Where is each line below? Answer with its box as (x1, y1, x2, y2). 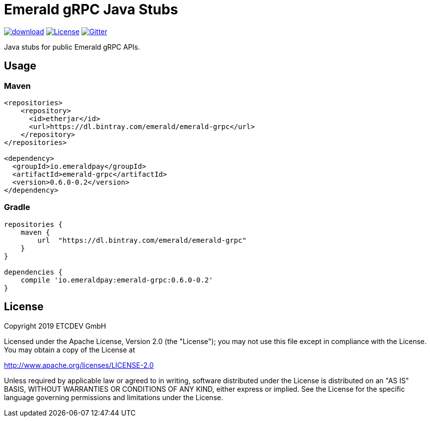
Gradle (4, 202, 30, 212)
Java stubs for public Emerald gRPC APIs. (4, 42, 140, 51)
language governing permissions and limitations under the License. (4, 393, 223, 402)
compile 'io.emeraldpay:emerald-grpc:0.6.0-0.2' (20, 276, 213, 284)
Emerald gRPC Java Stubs (4, 1, 178, 18)
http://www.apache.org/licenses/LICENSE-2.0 (4, 360, 154, 369)
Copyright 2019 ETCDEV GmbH (4, 321, 106, 330)
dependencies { (4, 268, 63, 276)
